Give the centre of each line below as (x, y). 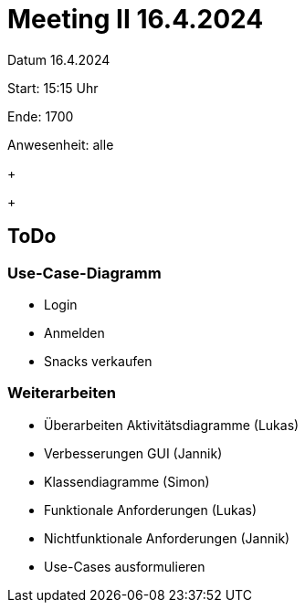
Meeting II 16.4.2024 (136, 19)
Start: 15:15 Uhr (53, 88)
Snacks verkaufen (98, 361)
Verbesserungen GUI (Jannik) (133, 453)
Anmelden (74, 332)
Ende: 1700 (41, 116)
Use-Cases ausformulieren (125, 566)
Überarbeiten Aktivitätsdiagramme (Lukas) (172, 425)
